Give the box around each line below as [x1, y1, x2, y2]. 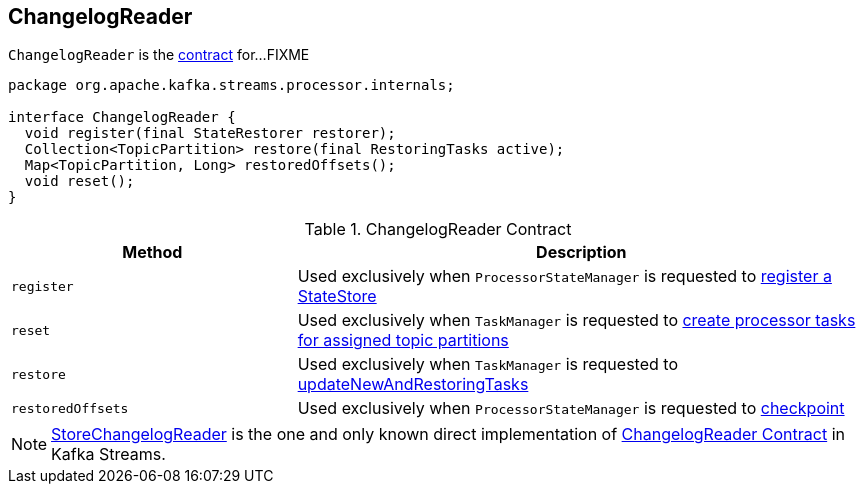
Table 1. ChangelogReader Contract [304, 219, 572, 240]
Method [122, 242, 183, 263]
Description [536, 242, 627, 263]
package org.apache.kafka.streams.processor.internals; [8, 77, 455, 94]
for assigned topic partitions [297, 330, 509, 351]
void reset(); [24, 173, 135, 190]
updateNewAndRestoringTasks [297, 374, 529, 395]
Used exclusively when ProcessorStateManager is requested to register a [297, 266, 832, 287]
